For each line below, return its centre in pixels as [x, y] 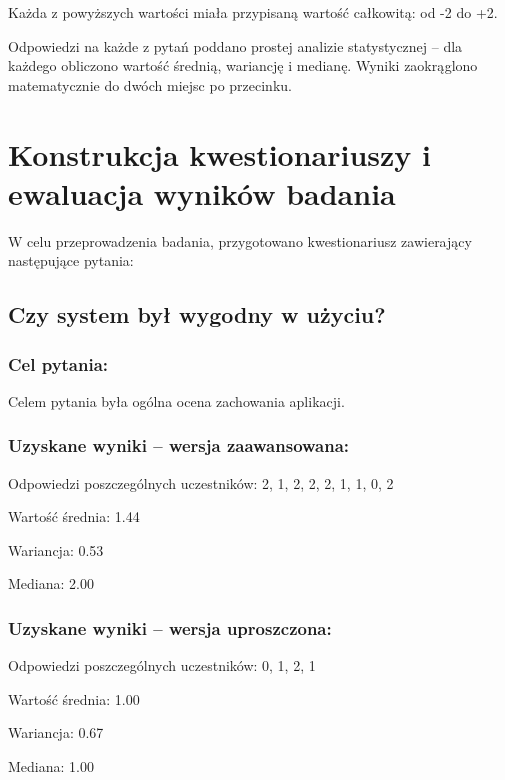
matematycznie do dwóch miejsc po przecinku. [150, 84]
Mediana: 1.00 [51, 766]
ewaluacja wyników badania [202, 192]
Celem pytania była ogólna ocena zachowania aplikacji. [176, 400]
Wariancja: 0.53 [56, 549]
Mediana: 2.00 [51, 583]
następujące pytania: [71, 260]
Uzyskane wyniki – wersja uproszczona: [170, 627]
